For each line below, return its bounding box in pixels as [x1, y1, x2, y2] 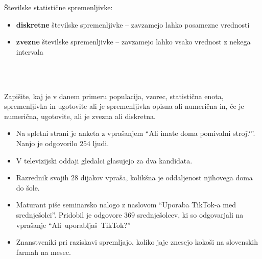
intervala [16, 46, 43, 57]
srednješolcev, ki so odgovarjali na [137, 209, 244, 220]
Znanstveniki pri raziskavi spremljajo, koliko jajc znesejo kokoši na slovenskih [16, 237, 258, 247]
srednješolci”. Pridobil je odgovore [16, 209, 122, 220]
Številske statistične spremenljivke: [4, 2, 113, 12]
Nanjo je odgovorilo [16, 137, 78, 148]
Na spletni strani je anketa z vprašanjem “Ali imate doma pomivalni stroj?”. [16, 128, 255, 138]
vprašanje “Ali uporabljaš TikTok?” [16, 219, 131, 230]
